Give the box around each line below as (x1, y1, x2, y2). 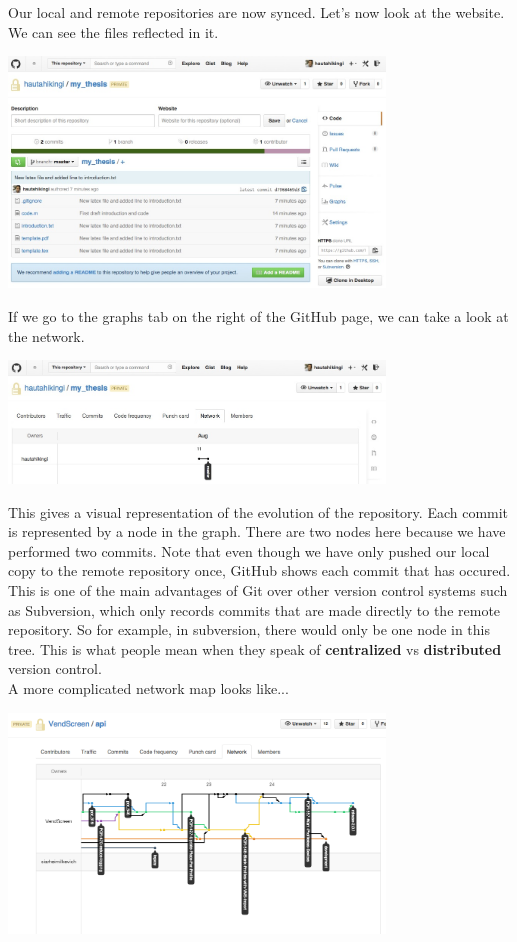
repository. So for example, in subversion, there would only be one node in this (8, 619, 490, 640)
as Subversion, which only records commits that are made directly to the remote (8, 599, 501, 620)
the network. (8, 325, 85, 346)
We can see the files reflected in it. (8, 21, 219, 42)
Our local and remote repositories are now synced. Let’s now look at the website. (8, 2, 505, 22)
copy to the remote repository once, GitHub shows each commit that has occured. (8, 560, 511, 581)
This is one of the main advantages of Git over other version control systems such (8, 580, 508, 601)
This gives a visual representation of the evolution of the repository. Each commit (8, 501, 509, 522)
